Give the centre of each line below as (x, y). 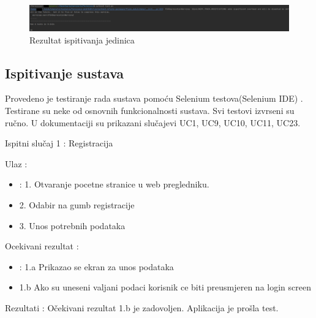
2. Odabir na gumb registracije (77, 205)
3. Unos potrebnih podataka (72, 225)
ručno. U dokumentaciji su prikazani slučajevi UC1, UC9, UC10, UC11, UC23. (153, 122)
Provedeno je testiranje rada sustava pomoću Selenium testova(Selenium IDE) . (154, 98)
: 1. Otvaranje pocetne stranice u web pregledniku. (114, 184)
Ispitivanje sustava (65, 73)
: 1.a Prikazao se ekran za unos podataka (96, 266)
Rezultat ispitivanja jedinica (82, 40)
